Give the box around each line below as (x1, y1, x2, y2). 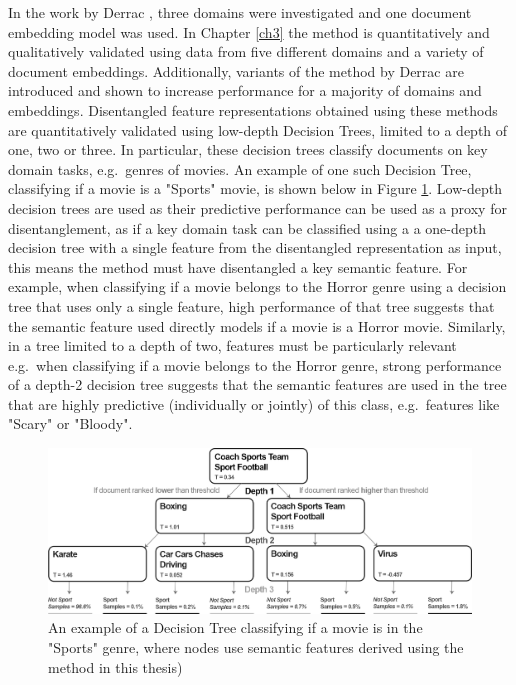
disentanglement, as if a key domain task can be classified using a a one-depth (8, 217, 486, 238)
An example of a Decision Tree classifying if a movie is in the (48, 617, 423, 638)
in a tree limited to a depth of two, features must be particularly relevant (8, 335, 457, 356)
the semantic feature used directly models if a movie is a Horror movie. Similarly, (8, 315, 506, 336)
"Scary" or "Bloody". (8, 413, 133, 434)
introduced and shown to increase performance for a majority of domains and (8, 80, 482, 101)
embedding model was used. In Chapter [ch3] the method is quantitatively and (8, 21, 490, 42)
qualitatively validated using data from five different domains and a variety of (8, 41, 484, 62)
